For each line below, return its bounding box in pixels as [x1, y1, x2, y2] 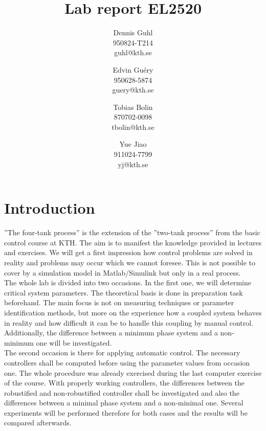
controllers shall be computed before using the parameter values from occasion [4, 357, 250, 368]
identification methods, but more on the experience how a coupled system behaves [4, 307, 262, 317]
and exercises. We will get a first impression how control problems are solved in [4, 247, 253, 258]
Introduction [4, 197, 95, 218]
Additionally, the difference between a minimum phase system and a [4, 327, 218, 338]
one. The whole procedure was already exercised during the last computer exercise [4, 367, 262, 378]
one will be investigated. [36, 337, 112, 348]
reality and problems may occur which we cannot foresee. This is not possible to [4, 257, 255, 267]
